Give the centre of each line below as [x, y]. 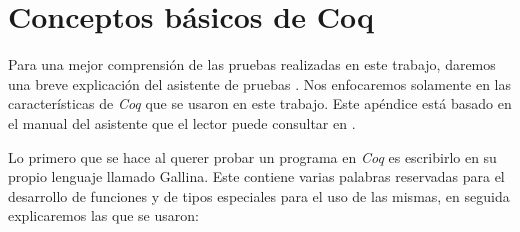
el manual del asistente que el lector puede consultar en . [182, 122]
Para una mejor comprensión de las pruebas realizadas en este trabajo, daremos [252, 64]
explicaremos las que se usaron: [103, 215]
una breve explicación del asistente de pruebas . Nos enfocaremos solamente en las [260, 83]
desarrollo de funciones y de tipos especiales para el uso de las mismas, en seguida [259, 195]
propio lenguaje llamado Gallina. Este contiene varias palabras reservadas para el [256, 176]
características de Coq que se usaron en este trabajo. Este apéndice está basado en [260, 103]
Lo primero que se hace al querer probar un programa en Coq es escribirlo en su [252, 156]
